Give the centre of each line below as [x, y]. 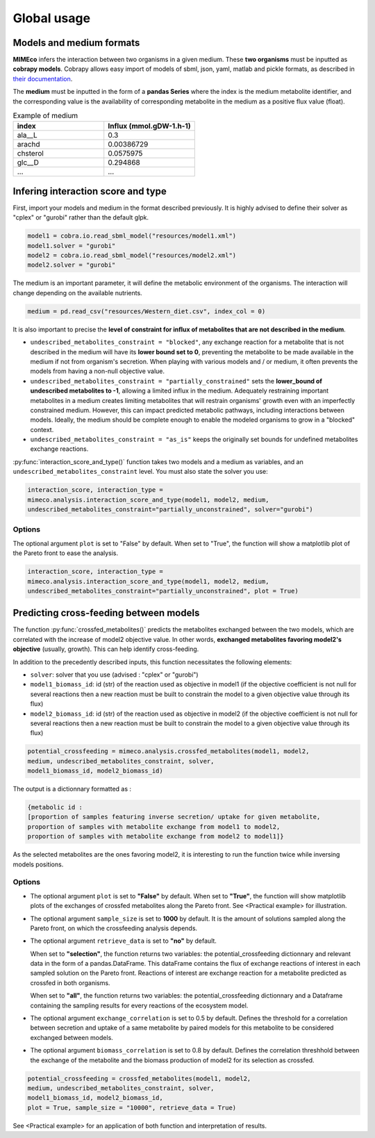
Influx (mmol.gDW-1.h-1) [149, 126]
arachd [29, 145]
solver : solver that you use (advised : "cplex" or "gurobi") [114, 675]
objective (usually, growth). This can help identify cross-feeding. [106, 649]
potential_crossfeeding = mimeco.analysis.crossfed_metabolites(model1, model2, [168, 751]
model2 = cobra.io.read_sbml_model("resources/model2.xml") [132, 256]
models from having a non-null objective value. [98, 371]
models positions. [38, 864]
